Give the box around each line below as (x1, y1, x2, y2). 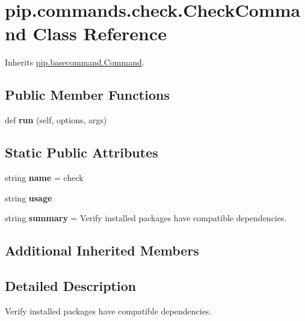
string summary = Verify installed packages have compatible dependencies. (5, 212, 287, 224)
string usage (5, 191, 52, 204)
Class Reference (32, 21, 167, 46)
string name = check (5, 171, 84, 183)
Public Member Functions (5, 85, 170, 104)
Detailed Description (5, 276, 137, 295)
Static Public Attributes (5, 143, 158, 162)
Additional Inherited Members (5, 241, 199, 260)
